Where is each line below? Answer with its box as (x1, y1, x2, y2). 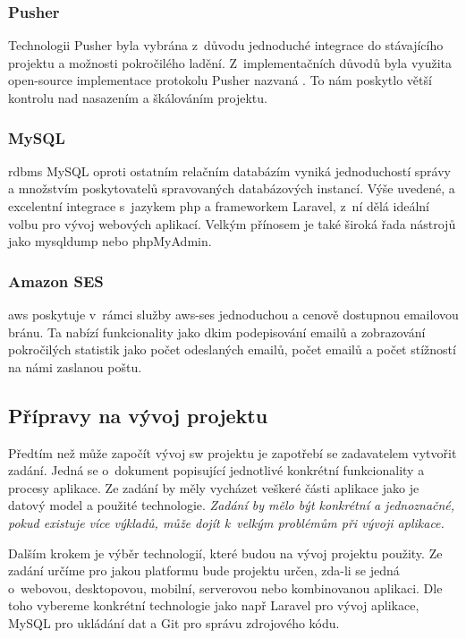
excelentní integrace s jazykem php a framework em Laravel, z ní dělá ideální (8, 197, 429, 215)
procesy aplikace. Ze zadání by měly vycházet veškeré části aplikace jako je (8, 478, 419, 497)
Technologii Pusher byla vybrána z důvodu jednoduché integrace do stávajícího (8, 36, 444, 55)
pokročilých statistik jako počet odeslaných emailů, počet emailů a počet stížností (8, 340, 456, 359)
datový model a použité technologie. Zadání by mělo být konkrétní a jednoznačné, (8, 496, 455, 515)
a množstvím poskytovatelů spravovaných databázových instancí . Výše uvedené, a (8, 179, 455, 198)
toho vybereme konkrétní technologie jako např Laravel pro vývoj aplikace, (8, 596, 419, 615)
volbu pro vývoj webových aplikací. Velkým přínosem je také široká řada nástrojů (8, 214, 456, 233)
